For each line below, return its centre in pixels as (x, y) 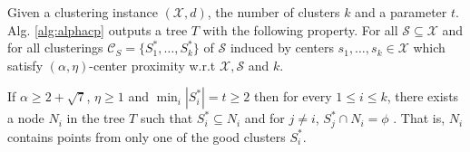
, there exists (423, 96)
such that (166, 118)
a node (26, 118)
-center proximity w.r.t (152, 65)
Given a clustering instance (83, 12)
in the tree (96, 118)
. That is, (419, 118)
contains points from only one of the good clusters (147, 136)
